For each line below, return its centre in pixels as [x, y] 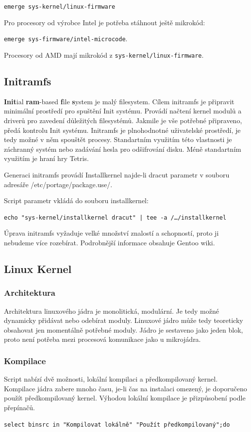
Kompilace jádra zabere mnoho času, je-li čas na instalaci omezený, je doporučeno [125, 388]
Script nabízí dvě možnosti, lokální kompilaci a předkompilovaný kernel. [111, 379]
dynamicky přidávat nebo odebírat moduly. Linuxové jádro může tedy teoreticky [124, 320]
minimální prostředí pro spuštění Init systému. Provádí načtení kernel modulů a [123, 111]
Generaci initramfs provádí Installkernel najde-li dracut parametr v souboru [117, 174]
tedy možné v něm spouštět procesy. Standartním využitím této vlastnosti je [118, 139]
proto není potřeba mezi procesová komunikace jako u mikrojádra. [102, 339]
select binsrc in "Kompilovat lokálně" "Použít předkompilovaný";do [117, 424]
